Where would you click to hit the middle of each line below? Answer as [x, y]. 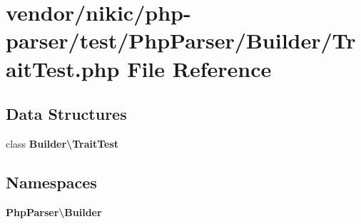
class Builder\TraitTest [62, 143]
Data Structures [66, 114]
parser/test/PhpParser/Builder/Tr [181, 40]
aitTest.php [63, 68]
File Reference [199, 68]
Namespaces [51, 182]
